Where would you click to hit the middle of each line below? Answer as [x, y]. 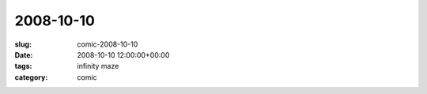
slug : [23, 44]
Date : [24, 55]
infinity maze [98, 66]
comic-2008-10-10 [108, 44]
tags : [23, 66]
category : [31, 77]
